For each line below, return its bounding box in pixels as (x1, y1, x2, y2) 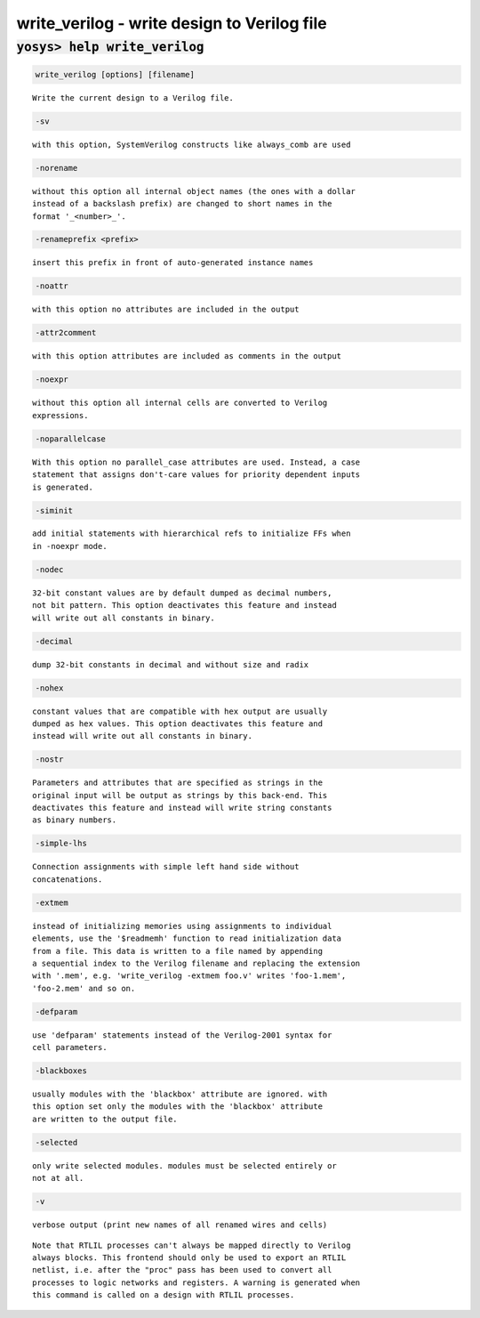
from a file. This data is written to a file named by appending (32, 946, 324, 956)
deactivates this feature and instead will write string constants (32, 803, 332, 813)
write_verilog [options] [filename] (35, 69, 196, 79)
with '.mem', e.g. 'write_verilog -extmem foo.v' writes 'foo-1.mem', (32, 971, 347, 981)
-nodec (35, 564, 64, 574)
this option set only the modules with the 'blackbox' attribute (32, 1102, 324, 1112)
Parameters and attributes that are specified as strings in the (32, 778, 324, 788)
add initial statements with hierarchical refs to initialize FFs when (32, 529, 351, 538)
